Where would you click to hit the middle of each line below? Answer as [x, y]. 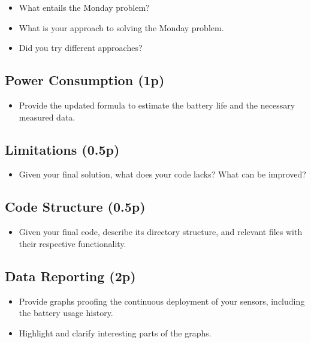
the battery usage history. [66, 313]
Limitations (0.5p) [62, 149]
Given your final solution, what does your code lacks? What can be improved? [162, 174]
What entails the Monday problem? [84, 7]
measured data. [47, 117]
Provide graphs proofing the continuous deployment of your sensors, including [162, 301]
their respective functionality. [73, 243]
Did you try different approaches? [81, 48]
